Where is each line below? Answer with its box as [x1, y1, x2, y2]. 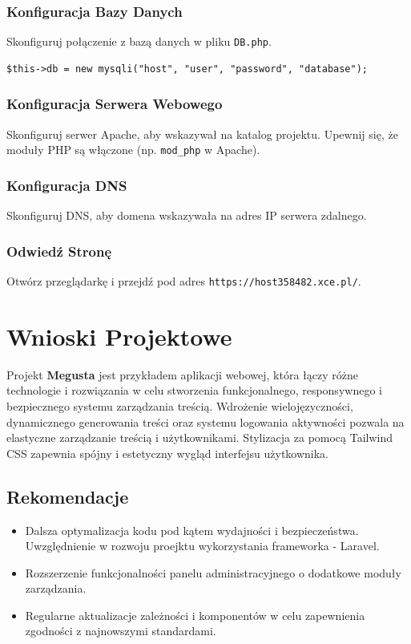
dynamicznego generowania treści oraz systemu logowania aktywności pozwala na [6, 413, 405, 430]
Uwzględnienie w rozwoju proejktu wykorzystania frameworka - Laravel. [25, 537, 380, 554]
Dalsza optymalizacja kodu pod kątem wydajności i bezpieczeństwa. [25, 521, 359, 538]
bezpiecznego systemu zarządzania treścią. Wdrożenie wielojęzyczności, [6, 397, 353, 414]
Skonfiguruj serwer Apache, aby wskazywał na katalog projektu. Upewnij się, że [6, 125, 398, 142]
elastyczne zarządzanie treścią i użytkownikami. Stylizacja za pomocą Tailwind [6, 429, 393, 446]
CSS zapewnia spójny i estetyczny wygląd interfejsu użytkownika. [6, 444, 329, 461]
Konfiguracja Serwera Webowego [6, 94, 223, 114]
